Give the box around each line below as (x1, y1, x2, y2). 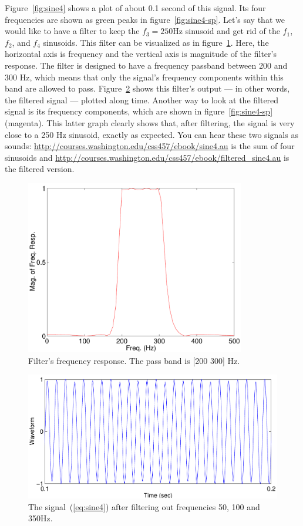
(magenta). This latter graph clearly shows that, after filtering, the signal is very (5, 116, 295, 129)
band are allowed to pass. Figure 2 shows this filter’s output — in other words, (5, 82, 290, 95)
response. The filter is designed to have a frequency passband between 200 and (5, 59, 288, 71)
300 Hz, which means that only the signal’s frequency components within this (5, 70, 284, 83)
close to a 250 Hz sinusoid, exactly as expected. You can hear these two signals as (5, 128, 298, 140)
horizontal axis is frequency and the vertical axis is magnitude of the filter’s (5, 48, 277, 60)
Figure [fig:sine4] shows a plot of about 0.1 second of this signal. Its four (5, 2, 266, 14)
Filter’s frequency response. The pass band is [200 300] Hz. (28, 354, 240, 366)
